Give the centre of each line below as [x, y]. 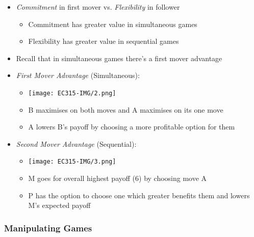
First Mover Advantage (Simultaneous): [78, 75]
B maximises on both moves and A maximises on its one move [126, 109]
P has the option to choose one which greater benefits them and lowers [139, 195]
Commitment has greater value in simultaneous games [113, 24]
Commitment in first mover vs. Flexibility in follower [98, 7]
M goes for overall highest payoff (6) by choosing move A [118, 178]
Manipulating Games [48, 228]
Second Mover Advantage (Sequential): [76, 143]
